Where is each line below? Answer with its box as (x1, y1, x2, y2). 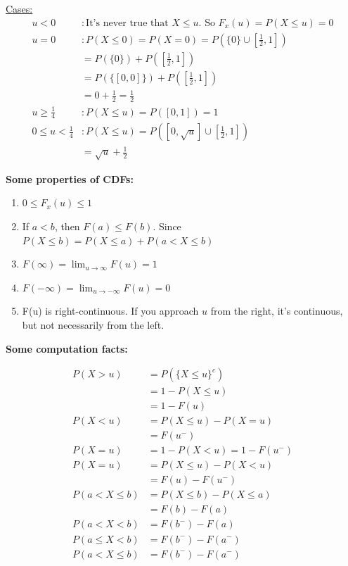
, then (54, 219, 80, 233)
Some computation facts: (6, 341, 128, 356)
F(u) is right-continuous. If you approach (22, 303, 199, 318)
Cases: (6, 1, 33, 15)
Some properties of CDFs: (6, 171, 134, 186)
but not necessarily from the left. (22, 317, 165, 332)
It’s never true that (86, 18, 169, 28)
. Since (153, 219, 181, 233)
